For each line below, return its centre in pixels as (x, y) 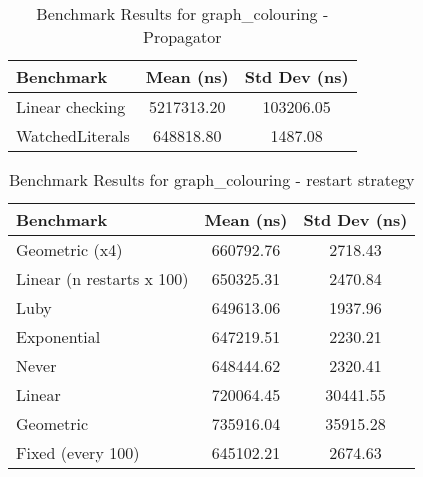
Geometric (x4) (69, 249)
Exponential (58, 336)
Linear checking (71, 106)
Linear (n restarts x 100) (102, 278)
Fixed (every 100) (78, 452)
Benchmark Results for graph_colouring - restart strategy (211, 179)
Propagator (182, 36)
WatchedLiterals (73, 135)
